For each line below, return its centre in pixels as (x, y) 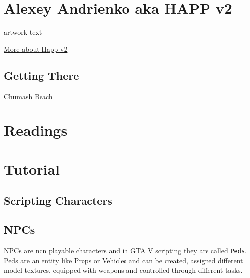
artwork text (23, 32)
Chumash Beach (28, 96)
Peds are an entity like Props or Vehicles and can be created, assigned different (124, 260)
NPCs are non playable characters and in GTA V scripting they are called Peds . (125, 250)
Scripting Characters (58, 200)
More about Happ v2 (36, 48)
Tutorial (32, 169)
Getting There (42, 75)
